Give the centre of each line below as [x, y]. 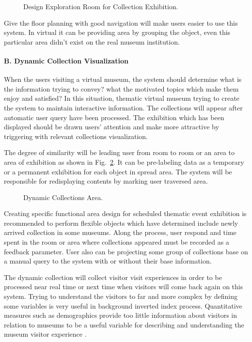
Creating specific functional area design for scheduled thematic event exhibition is [125, 213]
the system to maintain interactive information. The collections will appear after [123, 107]
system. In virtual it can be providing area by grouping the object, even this [117, 32]
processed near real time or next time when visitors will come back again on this [124, 287]
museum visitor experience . [45, 334]
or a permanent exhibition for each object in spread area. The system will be [118, 171]
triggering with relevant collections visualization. [76, 136]
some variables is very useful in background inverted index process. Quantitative [123, 305]
